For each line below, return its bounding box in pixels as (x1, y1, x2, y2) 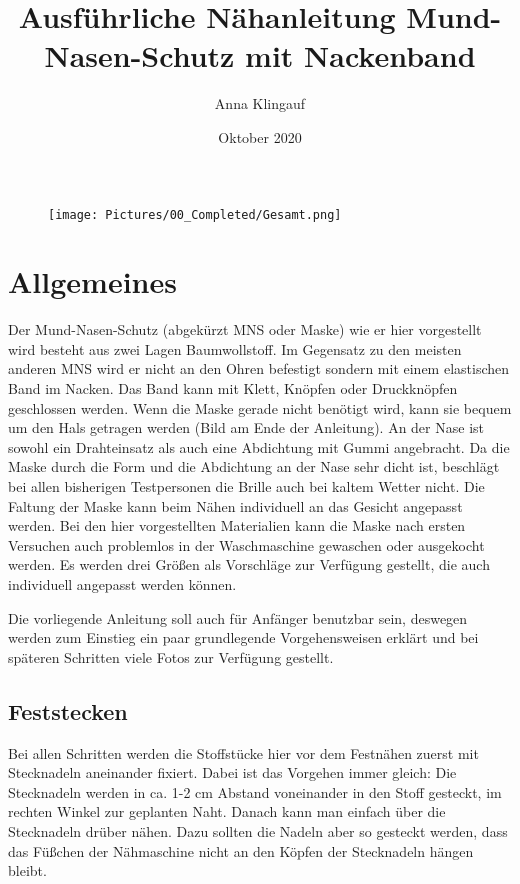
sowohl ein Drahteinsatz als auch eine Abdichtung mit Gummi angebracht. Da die (8, 436, 510, 457)
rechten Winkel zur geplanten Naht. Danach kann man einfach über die (8, 801, 446, 822)
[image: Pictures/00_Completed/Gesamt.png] (48, 207, 342, 222)
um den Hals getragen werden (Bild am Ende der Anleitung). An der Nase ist (8, 417, 484, 438)
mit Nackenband (245, 35, 476, 76)
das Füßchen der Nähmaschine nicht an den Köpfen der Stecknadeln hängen (8, 840, 474, 861)
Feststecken (8, 695, 128, 726)
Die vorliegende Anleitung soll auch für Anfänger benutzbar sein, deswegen (8, 607, 468, 628)
